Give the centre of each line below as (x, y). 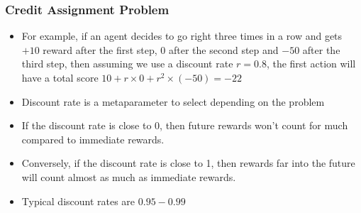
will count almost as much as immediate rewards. (129, 176)
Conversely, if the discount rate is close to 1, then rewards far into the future (188, 163)
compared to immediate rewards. (93, 139)
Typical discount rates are (78, 201)
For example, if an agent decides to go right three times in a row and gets (182, 36)
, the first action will (311, 64)
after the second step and (224, 49)
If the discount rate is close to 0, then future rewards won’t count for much (185, 125)
